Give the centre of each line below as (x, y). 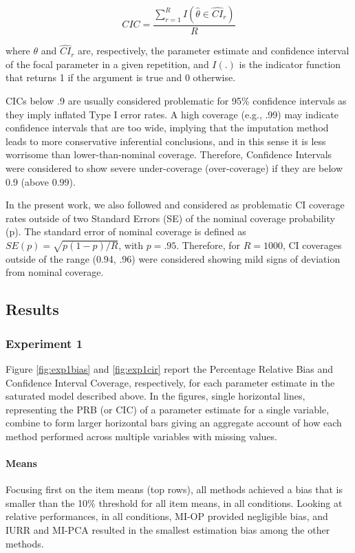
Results (32, 309)
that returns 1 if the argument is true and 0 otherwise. (121, 77)
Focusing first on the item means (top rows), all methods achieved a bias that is (174, 489)
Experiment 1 (44, 343)
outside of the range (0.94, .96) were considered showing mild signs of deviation (173, 258)
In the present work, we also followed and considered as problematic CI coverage (175, 205)
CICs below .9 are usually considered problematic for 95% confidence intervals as (176, 101)
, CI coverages (312, 245)
